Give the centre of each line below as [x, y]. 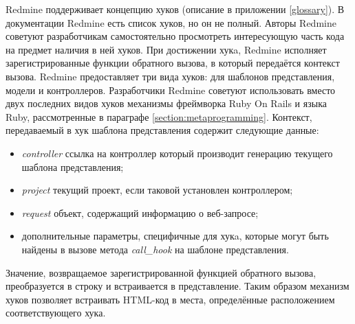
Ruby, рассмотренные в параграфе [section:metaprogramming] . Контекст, [159, 116]
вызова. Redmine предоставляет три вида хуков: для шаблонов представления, [170, 76]
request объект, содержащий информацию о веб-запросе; [140, 212]
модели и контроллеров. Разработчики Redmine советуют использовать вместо [171, 90]
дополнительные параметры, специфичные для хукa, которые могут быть [175, 236]
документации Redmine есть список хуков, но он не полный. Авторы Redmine [171, 22]
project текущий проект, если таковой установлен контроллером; [157, 190]
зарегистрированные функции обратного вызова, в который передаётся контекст [173, 63]
